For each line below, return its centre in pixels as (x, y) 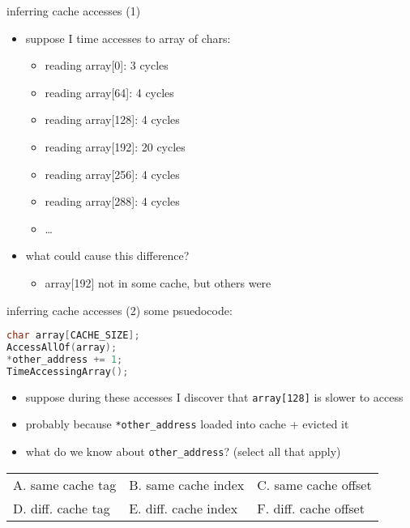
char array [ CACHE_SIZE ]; (73, 336)
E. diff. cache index (184, 508)
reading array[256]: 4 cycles (112, 174)
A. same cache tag (65, 484)
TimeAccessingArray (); (68, 371)
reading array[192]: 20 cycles (115, 146)
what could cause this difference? (107, 255)
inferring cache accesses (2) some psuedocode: (120, 310)
